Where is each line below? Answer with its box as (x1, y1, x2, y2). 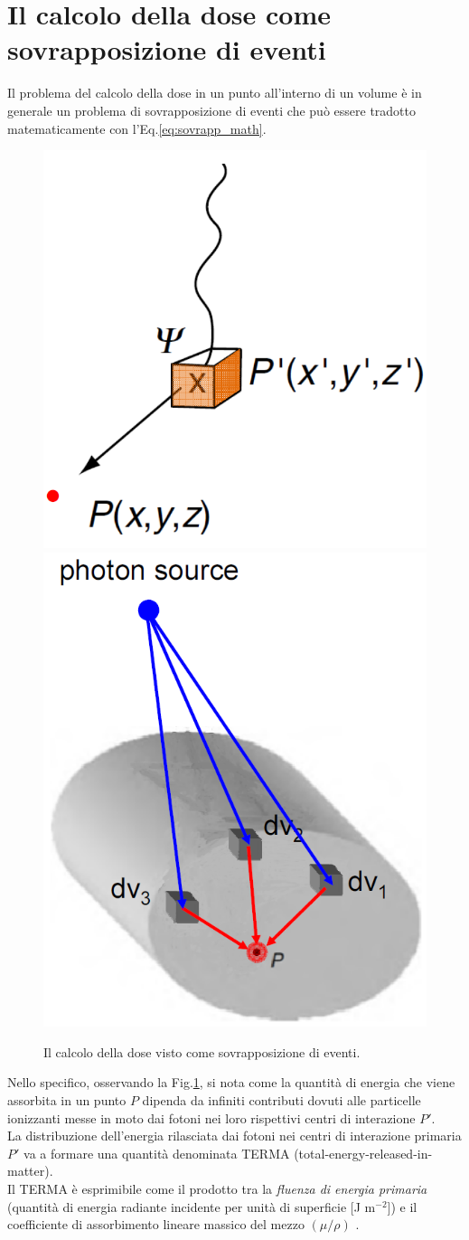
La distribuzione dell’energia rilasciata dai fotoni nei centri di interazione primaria (7, 1126, 462, 1145)
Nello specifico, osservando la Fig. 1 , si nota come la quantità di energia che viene (7, 1073, 455, 1092)
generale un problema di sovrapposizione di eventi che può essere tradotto (7, 100, 416, 119)
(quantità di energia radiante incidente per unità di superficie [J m (7, 1197, 376, 1216)
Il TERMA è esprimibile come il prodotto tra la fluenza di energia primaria (7, 1179, 427, 1198)
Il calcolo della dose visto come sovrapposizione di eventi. (43, 1042, 361, 1061)
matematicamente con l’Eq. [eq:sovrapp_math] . (7, 118, 267, 137)
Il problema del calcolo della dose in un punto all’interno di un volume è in (7, 83, 422, 102)
